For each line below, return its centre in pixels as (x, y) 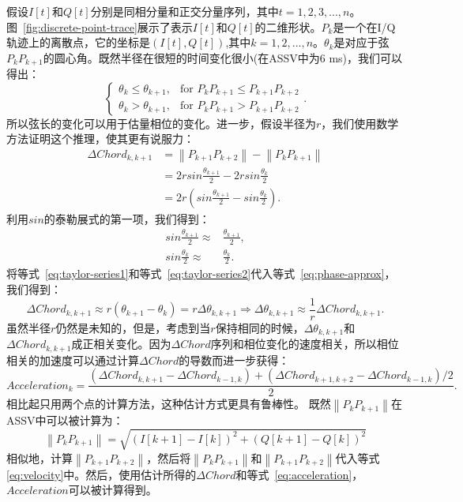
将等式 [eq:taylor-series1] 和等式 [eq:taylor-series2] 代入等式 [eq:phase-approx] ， (201, 273)
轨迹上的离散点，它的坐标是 (78, 42)
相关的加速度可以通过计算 (73, 360)
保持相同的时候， (260, 327)
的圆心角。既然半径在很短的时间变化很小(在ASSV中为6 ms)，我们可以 (223, 57)
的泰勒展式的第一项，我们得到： (127, 218)
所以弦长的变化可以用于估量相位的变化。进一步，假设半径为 (161, 123)
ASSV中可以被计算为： (65, 420)
